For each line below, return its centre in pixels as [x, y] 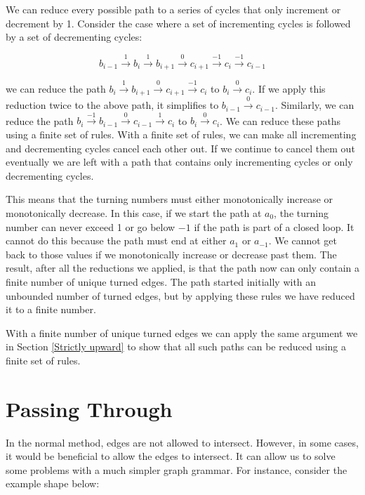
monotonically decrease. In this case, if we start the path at [134, 213]
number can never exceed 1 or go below [91, 226]
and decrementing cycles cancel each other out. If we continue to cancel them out [180, 148]
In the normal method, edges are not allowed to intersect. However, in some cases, [182, 442]
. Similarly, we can [314, 105]
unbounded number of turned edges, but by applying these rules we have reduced [180, 295]
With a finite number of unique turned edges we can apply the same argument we [182, 332]
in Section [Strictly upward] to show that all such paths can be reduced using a [176, 346]
